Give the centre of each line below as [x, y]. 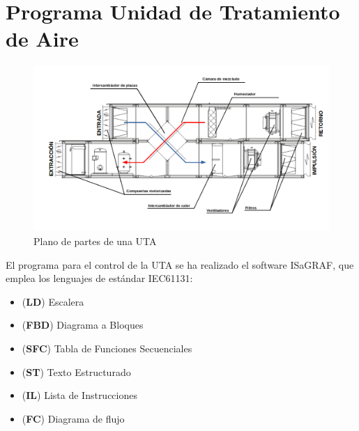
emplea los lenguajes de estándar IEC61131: [99, 278]
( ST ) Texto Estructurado [76, 371]
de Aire [42, 39]
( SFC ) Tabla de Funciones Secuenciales [107, 348]
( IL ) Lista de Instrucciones [79, 395]
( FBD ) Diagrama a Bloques [83, 325]
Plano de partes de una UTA [95, 241]
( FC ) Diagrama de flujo [73, 418]
